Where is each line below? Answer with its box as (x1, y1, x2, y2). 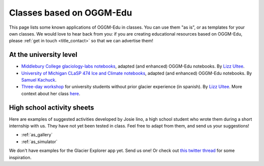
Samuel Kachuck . (21, 77, 57, 83)
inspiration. (9, 154, 32, 160)
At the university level (9, 51, 78, 59)
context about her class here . (21, 91, 81, 96)
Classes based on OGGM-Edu (9, 7, 132, 18)
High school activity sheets (9, 103, 94, 111)
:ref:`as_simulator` (21, 139, 58, 145)
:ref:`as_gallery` (21, 132, 53, 138)
